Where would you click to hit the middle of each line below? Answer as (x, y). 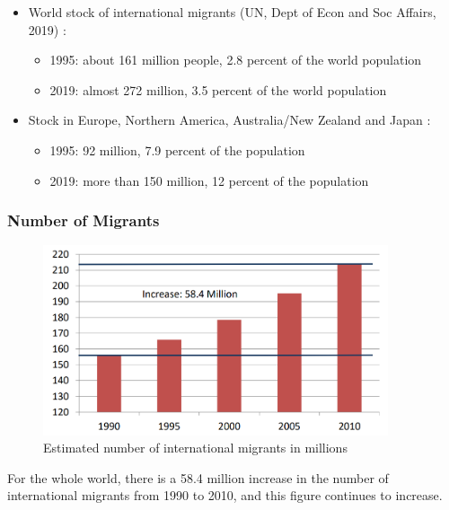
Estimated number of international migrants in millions (195, 448)
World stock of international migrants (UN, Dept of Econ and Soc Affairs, (232, 12)
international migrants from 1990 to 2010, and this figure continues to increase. (225, 495)
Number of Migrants (84, 220)
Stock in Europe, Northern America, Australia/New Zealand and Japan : (229, 120)
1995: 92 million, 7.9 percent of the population (177, 149)
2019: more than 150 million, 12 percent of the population (209, 180)
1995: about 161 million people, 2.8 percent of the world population (236, 60)
